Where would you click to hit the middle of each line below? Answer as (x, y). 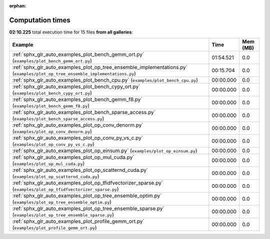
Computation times (40, 20)
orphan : (18, 6)
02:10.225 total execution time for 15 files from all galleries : (71, 32)
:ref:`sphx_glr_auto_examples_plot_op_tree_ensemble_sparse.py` (88, 208)
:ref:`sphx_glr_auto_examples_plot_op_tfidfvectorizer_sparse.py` (88, 183)
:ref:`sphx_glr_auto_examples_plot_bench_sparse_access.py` (84, 112)
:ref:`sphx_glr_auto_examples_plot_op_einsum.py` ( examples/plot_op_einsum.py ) (105, 151)
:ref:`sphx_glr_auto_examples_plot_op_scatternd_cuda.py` (80, 170)
